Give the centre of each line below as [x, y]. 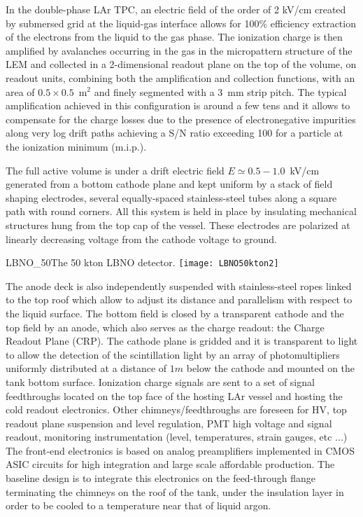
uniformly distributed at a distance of [86, 368]
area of [20, 91]
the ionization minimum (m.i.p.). [76, 146]
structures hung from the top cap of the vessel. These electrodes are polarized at [178, 225]
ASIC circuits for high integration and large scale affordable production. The [170, 464]
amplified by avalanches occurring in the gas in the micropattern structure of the [179, 50]
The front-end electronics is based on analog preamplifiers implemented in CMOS [180, 450]
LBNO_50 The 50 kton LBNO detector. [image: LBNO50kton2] [142, 262]
